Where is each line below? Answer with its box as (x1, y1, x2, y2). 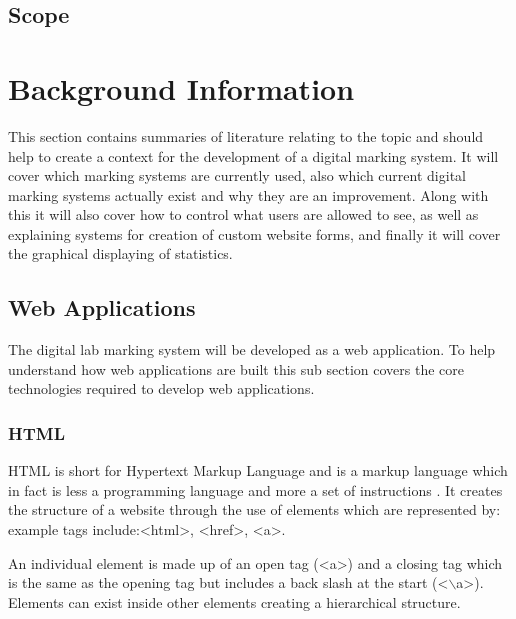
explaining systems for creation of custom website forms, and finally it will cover (8, 223, 501, 244)
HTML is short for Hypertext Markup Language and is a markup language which (8, 460, 508, 481)
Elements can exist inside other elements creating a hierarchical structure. (8, 591, 461, 612)
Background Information (8, 67, 355, 108)
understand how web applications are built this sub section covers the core (8, 358, 464, 379)
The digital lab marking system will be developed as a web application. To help (8, 339, 496, 360)
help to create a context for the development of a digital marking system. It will (8, 145, 499, 166)
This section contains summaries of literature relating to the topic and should (8, 125, 484, 146)
